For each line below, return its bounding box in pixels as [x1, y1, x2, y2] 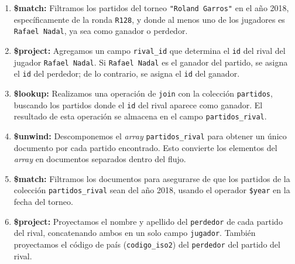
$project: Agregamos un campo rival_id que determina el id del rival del [13, 44, 286, 56]
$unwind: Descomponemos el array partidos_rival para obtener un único [13, 129, 287, 142]
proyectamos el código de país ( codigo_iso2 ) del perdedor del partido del [13, 238, 280, 250]
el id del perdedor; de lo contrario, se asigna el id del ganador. [13, 67, 240, 80]
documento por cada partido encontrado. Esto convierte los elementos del [13, 141, 277, 153]
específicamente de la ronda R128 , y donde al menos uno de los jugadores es [13, 13, 285, 25]
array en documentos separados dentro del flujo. [13, 153, 186, 165]
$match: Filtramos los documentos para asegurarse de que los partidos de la [13, 172, 290, 184]
